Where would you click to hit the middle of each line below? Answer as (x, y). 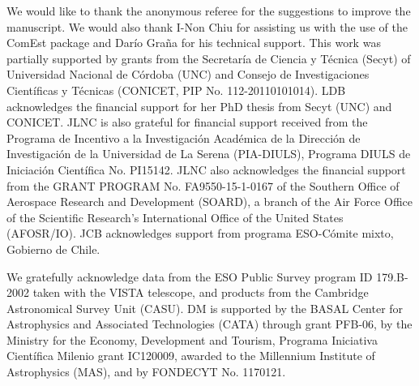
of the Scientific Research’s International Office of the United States (175, 217)
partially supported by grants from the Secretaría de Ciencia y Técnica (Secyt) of (209, 58)
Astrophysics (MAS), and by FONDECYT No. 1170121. (146, 372)
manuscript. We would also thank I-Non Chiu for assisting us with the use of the (207, 26)
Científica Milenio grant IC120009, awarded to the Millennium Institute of (191, 356)
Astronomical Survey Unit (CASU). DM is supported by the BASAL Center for (205, 308)
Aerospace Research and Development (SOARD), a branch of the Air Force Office (209, 202)
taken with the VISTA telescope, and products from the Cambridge (201, 292)
